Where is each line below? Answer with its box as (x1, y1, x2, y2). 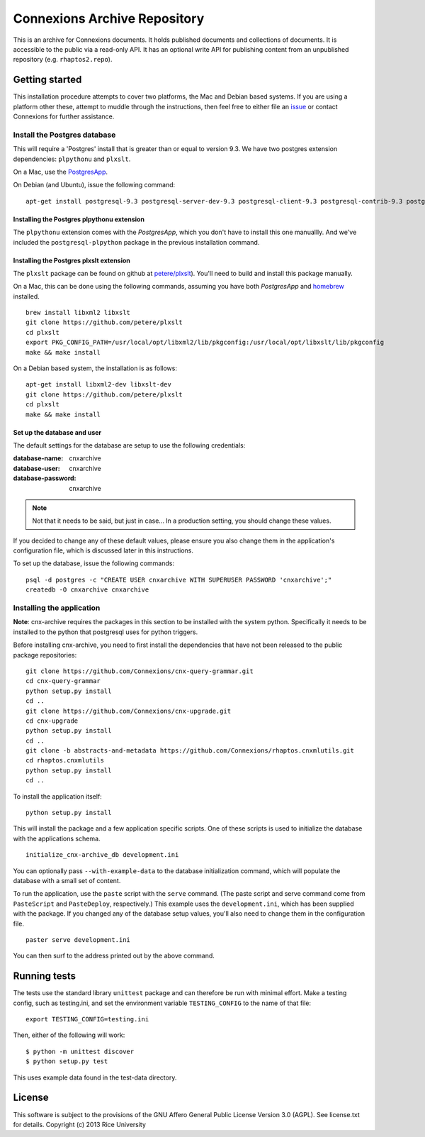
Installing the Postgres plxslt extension (13, 256, 131, 265)
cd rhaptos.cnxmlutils (25, 756, 105, 765)
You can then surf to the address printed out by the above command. (13, 951, 215, 960)
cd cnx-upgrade (25, 716, 79, 725)
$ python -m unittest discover (25, 1047, 135, 1055)
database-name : (13, 454, 64, 462)
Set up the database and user (13, 428, 102, 436)
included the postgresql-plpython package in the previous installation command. (13, 238, 260, 246)
